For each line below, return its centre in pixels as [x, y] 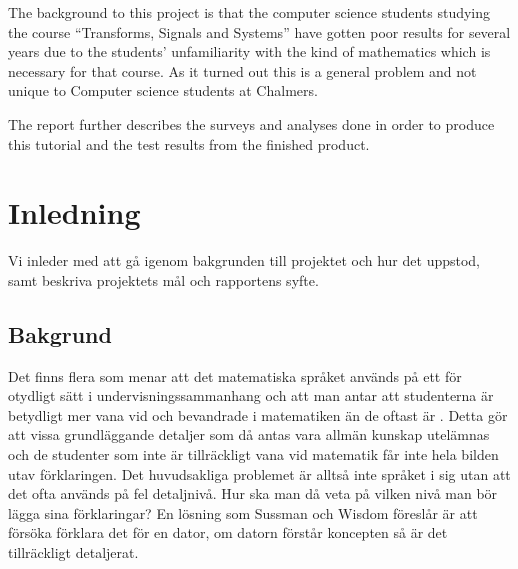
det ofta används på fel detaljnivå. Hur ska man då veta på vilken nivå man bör [253, 493]
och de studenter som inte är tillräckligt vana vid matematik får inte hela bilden [253, 454]
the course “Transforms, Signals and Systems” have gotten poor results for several [259, 31]
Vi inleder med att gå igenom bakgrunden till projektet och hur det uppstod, [244, 260]
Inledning [74, 212]
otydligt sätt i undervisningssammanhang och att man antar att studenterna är [251, 395]
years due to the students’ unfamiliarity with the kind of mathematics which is [249, 51]
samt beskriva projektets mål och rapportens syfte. [163, 279]
